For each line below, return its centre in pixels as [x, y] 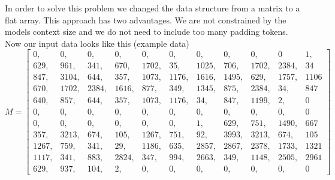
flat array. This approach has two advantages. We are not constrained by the [146, 19]
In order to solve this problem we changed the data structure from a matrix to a [153, 8]
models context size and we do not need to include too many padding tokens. [147, 31]
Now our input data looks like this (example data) [97, 43]
